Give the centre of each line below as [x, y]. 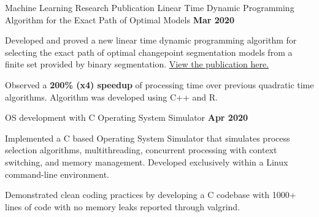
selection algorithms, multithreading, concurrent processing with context [141, 150]
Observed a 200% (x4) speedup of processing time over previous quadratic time [159, 84]
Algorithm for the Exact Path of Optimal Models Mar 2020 [120, 19]
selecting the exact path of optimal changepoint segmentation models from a [149, 52]
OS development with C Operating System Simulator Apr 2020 [127, 117]
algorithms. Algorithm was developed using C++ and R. [112, 97]
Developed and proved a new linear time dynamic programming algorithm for [151, 40]
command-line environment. [57, 174]
